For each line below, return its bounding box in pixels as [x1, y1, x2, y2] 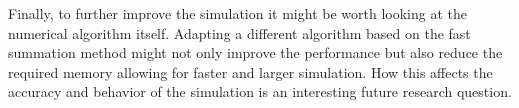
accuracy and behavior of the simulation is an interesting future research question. [8, 81, 512, 102]
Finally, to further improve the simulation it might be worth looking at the [8, 3, 467, 23]
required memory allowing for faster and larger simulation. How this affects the [8, 61, 493, 82]
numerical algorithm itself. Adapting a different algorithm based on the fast [8, 22, 471, 43]
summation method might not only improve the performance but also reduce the [8, 42, 503, 63]
